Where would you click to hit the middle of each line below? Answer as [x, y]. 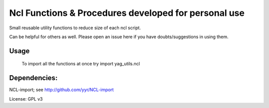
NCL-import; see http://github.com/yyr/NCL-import [62, 90]
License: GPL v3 [26, 99]
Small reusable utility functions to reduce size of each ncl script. [75, 28]
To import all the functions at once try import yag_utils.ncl [81, 64]
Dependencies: [33, 78]
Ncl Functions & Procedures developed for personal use [127, 13]
